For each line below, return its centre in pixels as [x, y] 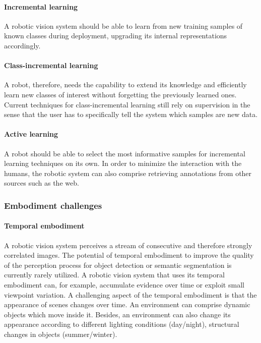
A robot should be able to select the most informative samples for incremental [125, 153]
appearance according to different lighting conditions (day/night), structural [122, 324]
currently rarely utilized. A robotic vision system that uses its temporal [114, 275]
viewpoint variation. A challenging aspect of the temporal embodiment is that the [130, 294]
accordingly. [22, 45]
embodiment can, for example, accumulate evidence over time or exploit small [124, 284]
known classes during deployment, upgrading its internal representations [116, 36]
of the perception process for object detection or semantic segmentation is [118, 265]
